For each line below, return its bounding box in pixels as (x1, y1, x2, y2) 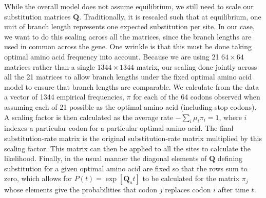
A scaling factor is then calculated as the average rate (4, 111, 173, 122)
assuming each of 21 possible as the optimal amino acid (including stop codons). (4, 101, 257, 112)
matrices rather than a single (4, 61, 95, 72)
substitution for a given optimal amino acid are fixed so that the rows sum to (4, 163, 248, 173)
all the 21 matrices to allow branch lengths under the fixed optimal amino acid (4, 71, 252, 82)
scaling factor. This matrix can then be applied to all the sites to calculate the (4, 143, 251, 153)
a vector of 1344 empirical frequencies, (4, 91, 124, 102)
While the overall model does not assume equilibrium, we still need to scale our (4, 1, 254, 11)
